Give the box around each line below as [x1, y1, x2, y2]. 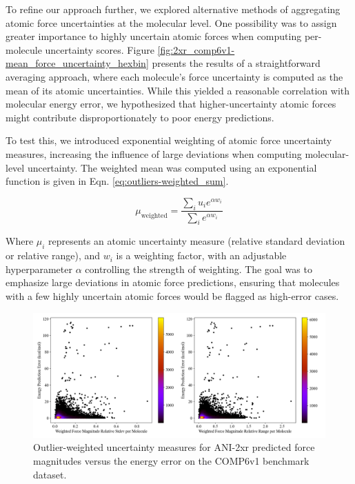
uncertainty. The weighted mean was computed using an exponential [27, 160, 317, 174]
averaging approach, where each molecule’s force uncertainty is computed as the [6, 69, 343, 83]
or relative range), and [6, 248, 101, 263]
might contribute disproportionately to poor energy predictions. [6, 110, 274, 124]
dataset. [33, 467, 67, 481]
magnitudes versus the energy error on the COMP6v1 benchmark [33, 454, 310, 468]
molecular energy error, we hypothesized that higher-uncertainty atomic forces [6, 97, 336, 111]
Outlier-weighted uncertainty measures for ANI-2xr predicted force [33, 440, 315, 454]
